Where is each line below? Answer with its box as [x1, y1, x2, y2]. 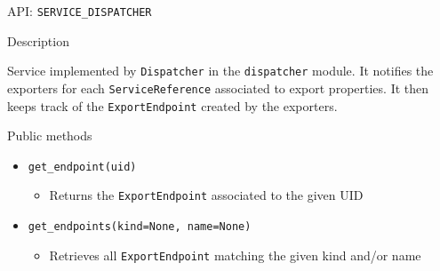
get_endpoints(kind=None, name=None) [28, 220, 252, 234]
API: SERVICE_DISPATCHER [7, 2, 152, 20]
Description [7, 31, 69, 50]
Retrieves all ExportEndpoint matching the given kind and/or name [49, 245, 421, 264]
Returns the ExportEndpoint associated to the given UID [49, 186, 364, 204]
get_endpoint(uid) [28, 160, 137, 173]
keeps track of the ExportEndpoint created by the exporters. [7, 96, 338, 115]
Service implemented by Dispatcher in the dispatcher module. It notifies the [7, 61, 434, 80]
